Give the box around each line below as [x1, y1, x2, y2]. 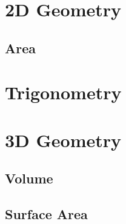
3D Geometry [5, 127, 122, 152]
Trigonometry [5, 80, 122, 105]
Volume [5, 169, 53, 188]
